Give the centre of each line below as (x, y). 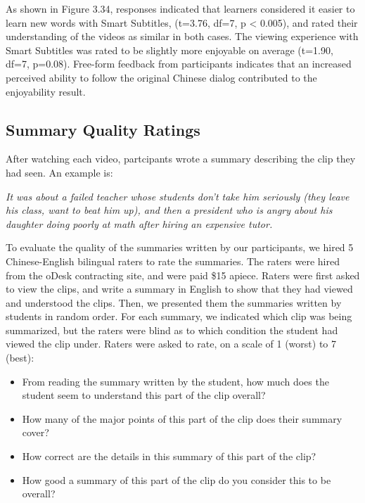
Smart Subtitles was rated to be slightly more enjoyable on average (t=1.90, (169, 50)
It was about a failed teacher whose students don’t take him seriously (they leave (178, 196)
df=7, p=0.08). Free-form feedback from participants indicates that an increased (179, 64)
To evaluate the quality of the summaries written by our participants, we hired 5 (180, 247)
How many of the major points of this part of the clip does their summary (182, 418)
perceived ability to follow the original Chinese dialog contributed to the (161, 77)
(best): (20, 358)
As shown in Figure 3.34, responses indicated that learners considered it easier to (180, 8)
